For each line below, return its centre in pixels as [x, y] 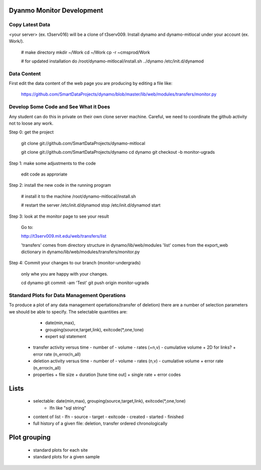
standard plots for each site [60, 450]
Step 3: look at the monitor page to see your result [59, 216]
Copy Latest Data [30, 25]
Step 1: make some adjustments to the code [52, 163]
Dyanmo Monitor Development [56, 10]
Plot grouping [30, 437]
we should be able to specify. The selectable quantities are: [68, 312]
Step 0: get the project [31, 132]
